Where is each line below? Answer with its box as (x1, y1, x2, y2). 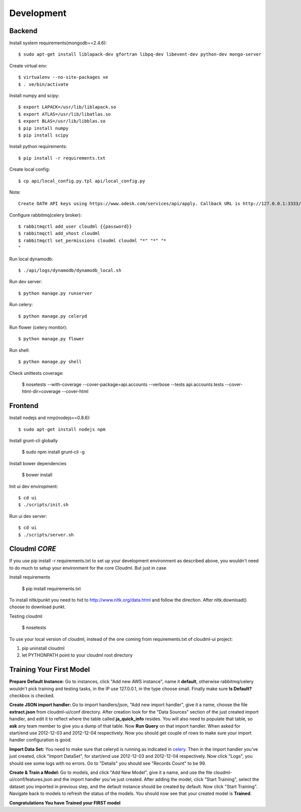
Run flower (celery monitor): (9, 324, 68, 330)
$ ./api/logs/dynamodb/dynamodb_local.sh (18, 267, 121, 274)
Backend (9, 27, 38, 35)
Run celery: (9, 302, 33, 308)
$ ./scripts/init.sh (18, 502, 69, 508)
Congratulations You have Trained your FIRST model (9, 799, 121, 805)
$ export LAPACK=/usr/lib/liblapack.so (18, 104, 116, 110)
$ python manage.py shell (18, 359, 82, 365)
